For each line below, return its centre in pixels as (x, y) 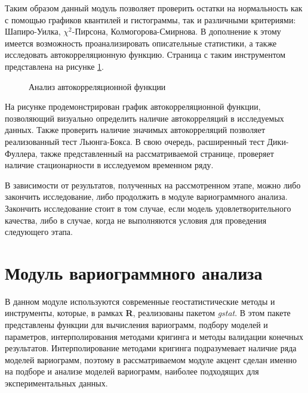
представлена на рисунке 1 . (54, 66)
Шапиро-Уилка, (33, 31)
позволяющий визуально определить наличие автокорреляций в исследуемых (144, 118)
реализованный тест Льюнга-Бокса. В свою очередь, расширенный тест (135, 141)
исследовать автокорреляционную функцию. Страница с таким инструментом (145, 55)
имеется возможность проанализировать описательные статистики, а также (141, 43)
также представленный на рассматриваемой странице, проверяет (157, 153)
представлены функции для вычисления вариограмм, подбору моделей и (136, 324)
